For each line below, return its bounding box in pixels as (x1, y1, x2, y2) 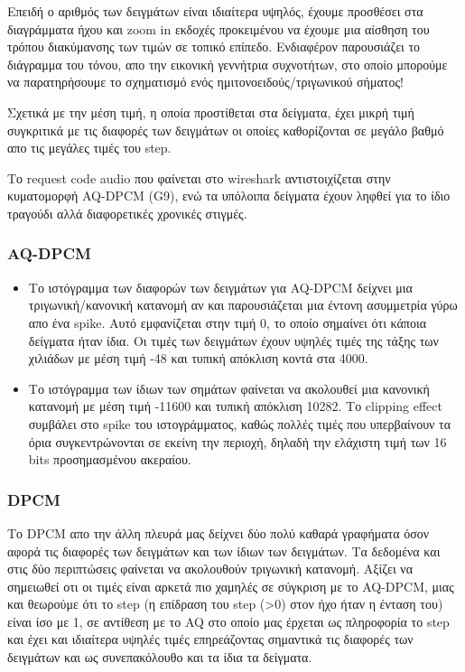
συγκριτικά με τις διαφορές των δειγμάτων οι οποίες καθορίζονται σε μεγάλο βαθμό (7, 120, 444, 139)
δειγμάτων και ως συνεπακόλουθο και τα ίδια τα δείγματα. (7, 648, 312, 667)
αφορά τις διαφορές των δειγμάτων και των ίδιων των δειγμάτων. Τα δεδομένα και (7, 541, 441, 560)
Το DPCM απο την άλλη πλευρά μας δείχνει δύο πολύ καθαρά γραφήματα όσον (7, 523, 430, 542)
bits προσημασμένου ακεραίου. (28, 450, 191, 469)
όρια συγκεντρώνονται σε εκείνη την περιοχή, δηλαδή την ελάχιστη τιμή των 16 (28, 432, 447, 451)
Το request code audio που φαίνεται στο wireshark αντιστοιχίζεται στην (7, 168, 391, 187)
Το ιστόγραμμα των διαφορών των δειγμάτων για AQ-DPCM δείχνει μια (28, 277, 413, 296)
